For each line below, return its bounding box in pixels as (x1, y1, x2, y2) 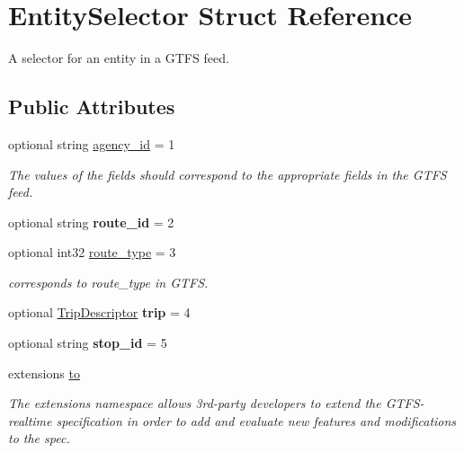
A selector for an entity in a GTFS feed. (8, 49, 229, 67)
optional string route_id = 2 (8, 212, 174, 231)
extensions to (8, 363, 80, 382)
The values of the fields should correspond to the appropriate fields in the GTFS (8, 164, 447, 183)
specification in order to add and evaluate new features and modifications (56, 411, 457, 430)
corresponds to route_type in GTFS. (8, 272, 209, 291)
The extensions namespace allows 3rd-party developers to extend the (8, 394, 381, 413)
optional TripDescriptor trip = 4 (8, 303, 191, 322)
